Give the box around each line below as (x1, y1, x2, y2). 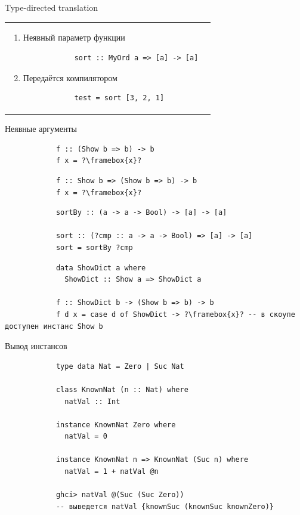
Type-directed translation (5, 1, 98, 13)
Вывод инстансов (5, 340, 67, 352)
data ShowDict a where (55, 263, 146, 272)
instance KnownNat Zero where (55, 420, 176, 429)
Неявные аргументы (5, 122, 78, 135)
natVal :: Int (64, 397, 120, 406)
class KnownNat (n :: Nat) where (55, 385, 188, 394)
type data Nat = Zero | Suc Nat (55, 362, 184, 371)
